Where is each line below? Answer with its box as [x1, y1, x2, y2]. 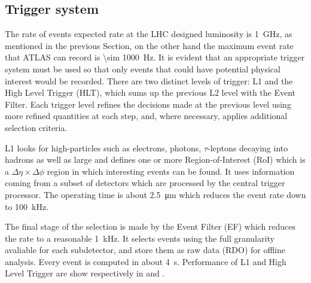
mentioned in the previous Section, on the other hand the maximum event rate [5, 39, 294, 51]
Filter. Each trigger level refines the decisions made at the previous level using [5, 98, 291, 110]
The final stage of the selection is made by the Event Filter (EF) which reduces [5, 220, 296, 233]
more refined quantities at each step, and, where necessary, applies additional [5, 109, 288, 122]
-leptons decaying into [208, 141, 288, 154]
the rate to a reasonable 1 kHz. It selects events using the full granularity [5, 232, 275, 244]
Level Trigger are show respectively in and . [5, 267, 165, 279]
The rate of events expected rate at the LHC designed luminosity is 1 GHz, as [5, 28, 292, 40]
